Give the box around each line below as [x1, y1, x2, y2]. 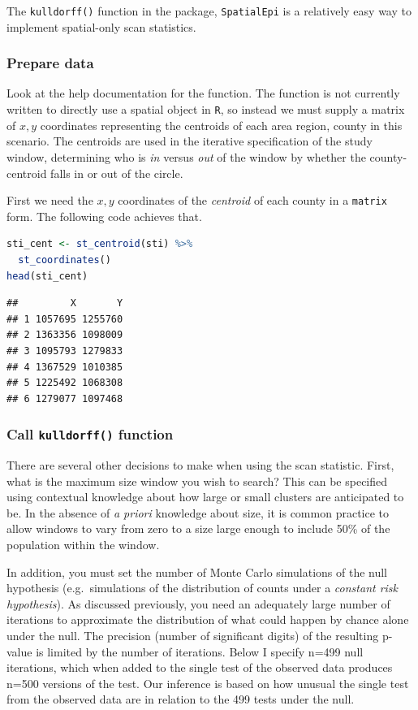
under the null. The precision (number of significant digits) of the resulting [6, 627, 379, 643]
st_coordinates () [18, 253, 111, 266]
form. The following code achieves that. [6, 207, 202, 224]
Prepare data [6, 53, 94, 73]
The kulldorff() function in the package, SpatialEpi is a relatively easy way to [6, 2, 412, 19]
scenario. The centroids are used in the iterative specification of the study [6, 132, 373, 149]
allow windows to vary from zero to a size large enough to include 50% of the [6, 520, 390, 537]
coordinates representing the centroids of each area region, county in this [40, 116, 403, 133]
